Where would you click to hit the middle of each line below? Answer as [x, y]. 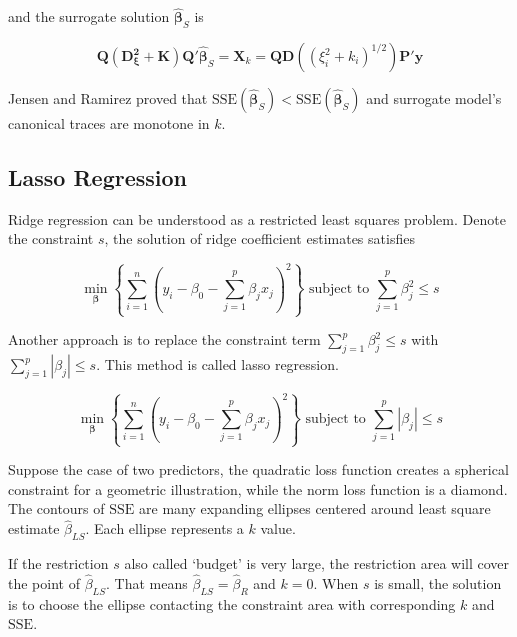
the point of [44, 582]
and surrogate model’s [434, 98]
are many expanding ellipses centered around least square [315, 508]
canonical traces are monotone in [109, 123]
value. [278, 528]
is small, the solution [438, 582]
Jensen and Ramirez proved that [108, 98]
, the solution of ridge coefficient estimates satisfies [259, 238]
